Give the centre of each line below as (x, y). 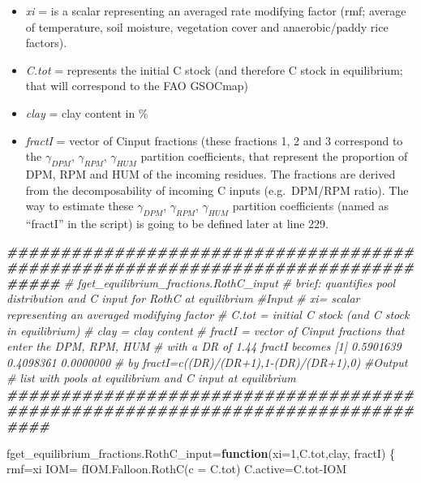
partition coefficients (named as (310, 206)
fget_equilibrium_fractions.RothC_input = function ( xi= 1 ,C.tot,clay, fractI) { (201, 453)
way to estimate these (79, 206)
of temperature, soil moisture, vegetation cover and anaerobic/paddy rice (207, 26)
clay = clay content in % (87, 112)
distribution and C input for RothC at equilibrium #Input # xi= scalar (183, 298)
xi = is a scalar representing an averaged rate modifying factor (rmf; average (216, 11)
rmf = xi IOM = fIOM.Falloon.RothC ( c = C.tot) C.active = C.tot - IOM (177, 469)
